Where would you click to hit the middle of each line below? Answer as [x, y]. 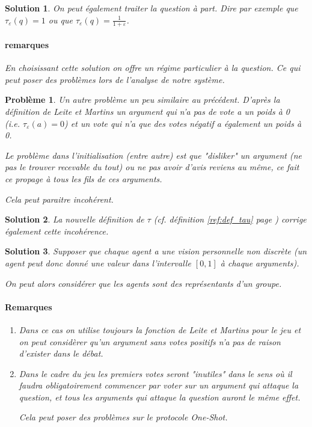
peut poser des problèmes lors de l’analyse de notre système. [115, 79]
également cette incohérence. [57, 231]
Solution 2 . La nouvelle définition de [75, 219]
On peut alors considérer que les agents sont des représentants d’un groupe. [143, 283]
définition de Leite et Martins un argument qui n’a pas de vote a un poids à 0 [147, 111]
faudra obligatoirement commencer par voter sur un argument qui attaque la [159, 385]
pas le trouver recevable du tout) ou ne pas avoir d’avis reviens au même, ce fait [152, 167]
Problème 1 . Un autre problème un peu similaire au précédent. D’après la [142, 100]
